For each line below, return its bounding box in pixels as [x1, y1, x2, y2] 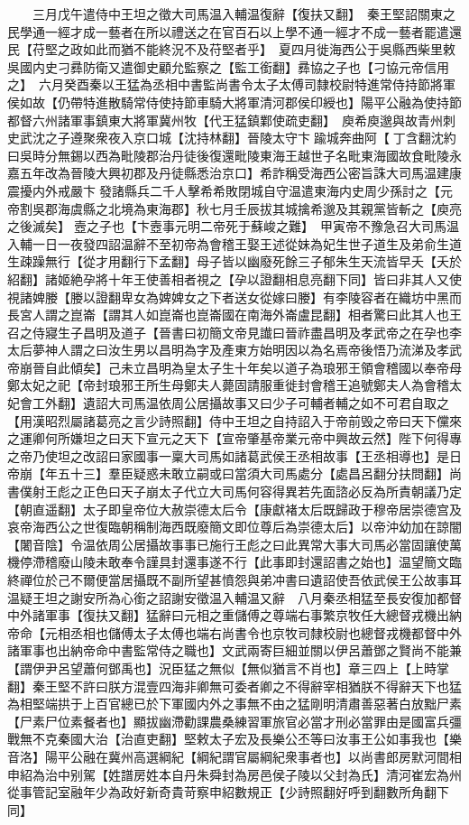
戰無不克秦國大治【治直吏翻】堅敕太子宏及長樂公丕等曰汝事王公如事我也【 [7, 729, 449, 748]
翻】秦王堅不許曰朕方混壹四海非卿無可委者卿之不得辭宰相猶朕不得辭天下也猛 [7, 676, 462, 695]
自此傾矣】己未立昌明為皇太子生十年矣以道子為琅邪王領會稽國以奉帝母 [44, 357, 462, 376]
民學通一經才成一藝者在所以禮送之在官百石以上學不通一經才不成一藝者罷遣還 [7, 22, 462, 41]
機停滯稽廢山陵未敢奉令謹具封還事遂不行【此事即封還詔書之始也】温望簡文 [7, 552, 449, 571]
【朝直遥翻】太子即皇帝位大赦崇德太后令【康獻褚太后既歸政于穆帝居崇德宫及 [7, 499, 462, 518]
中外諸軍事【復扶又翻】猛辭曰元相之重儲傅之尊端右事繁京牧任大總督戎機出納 [7, 606, 462, 625]
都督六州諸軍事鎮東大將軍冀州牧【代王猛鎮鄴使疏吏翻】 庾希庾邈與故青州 [7, 110, 443, 129]
